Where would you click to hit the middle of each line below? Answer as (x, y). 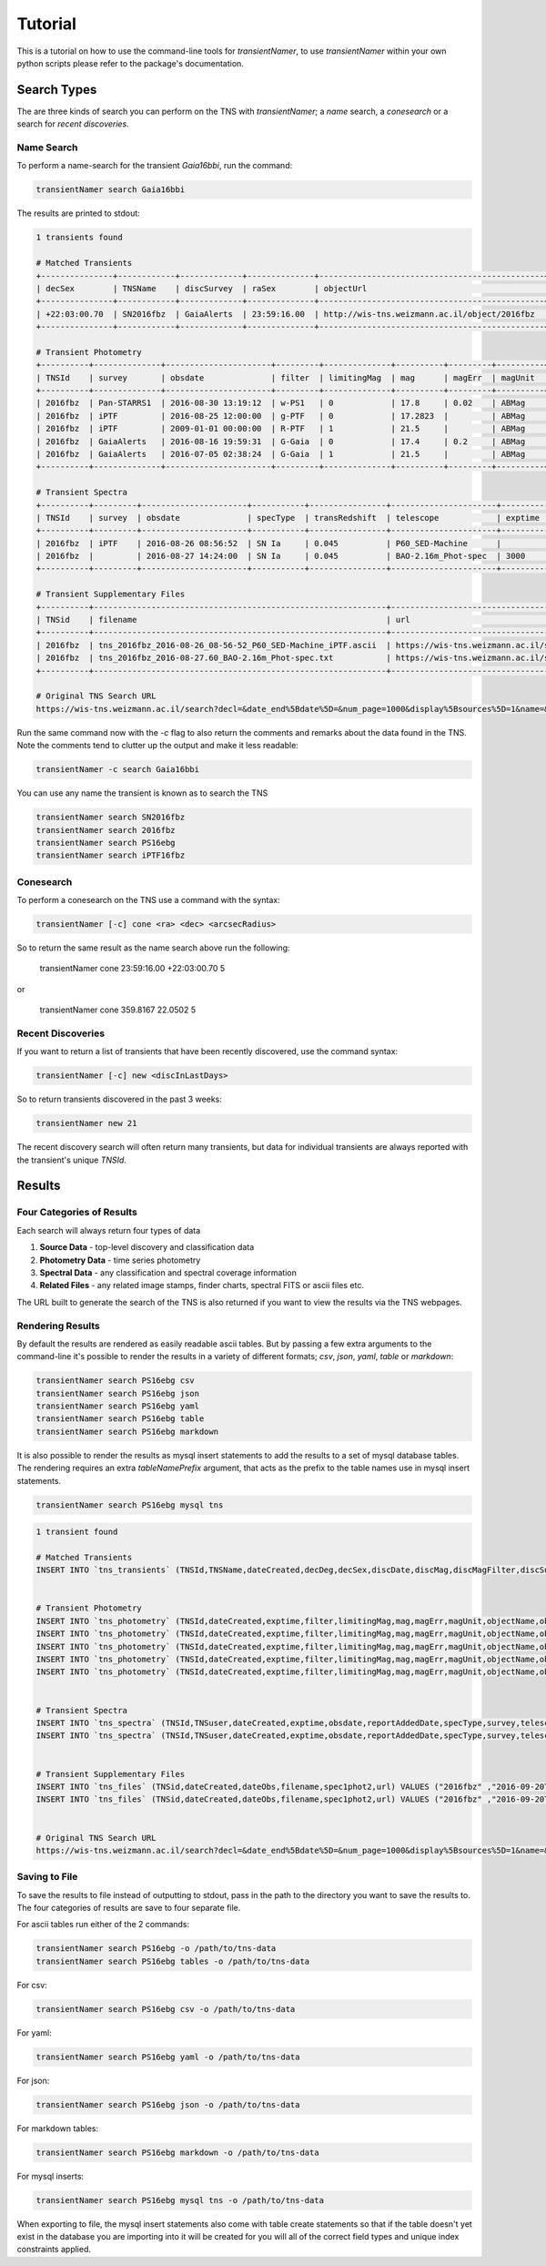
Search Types (57, 90)
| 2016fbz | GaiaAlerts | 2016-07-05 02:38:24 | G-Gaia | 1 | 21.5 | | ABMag (281, 454)
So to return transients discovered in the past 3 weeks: (120, 1099)
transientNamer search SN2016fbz (111, 818)
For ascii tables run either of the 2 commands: (103, 1925)
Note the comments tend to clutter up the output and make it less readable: (158, 746)
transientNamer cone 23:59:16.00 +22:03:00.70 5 (132, 969)
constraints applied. (54, 2250)
